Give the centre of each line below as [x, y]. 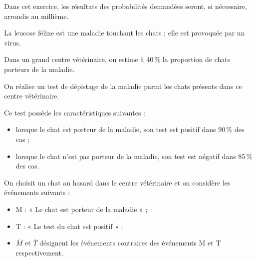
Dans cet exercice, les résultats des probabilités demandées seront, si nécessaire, [126, 6]
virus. [12, 42]
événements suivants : [37, 192]
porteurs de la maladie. [39, 69]
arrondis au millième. [36, 16]
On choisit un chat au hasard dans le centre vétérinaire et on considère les [117, 182]
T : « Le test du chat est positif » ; [69, 226]
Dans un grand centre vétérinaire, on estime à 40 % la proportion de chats [117, 59]
